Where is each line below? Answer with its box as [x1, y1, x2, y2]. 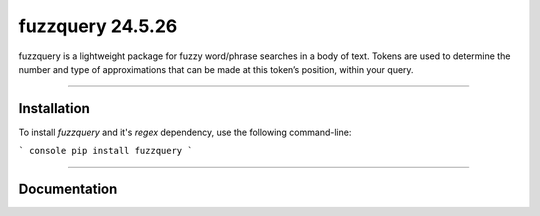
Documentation [18, 181, 118, 198]
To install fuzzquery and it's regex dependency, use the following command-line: [18, 126, 352, 138]
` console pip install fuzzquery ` [18, 145, 194, 157]
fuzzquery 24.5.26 [18, 15, 178, 37]
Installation [18, 100, 90, 117]
